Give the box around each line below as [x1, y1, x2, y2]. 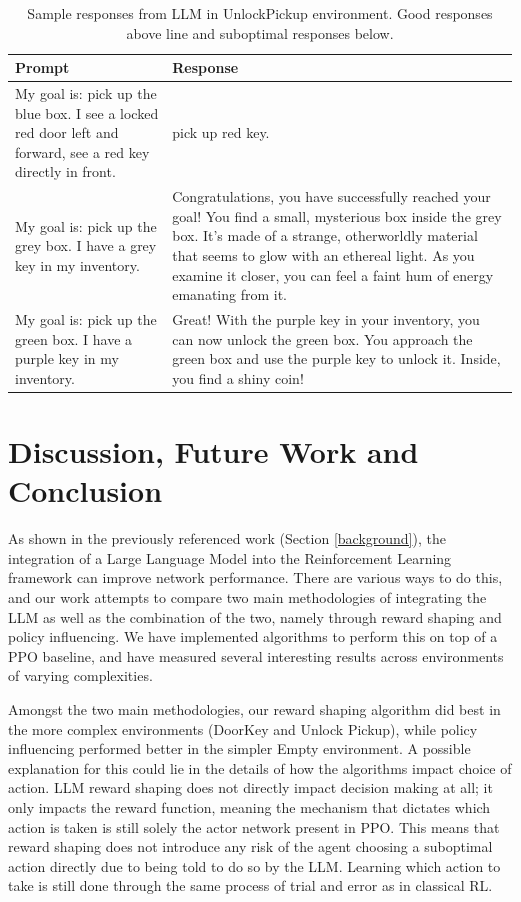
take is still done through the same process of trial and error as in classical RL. [8, 875, 493, 896]
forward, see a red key [15, 141, 150, 162]
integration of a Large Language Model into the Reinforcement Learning [8, 547, 452, 568]
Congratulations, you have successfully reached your [172, 186, 491, 207]
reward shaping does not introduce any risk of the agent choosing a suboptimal [8, 836, 493, 857]
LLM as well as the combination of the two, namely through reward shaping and [8, 606, 502, 627]
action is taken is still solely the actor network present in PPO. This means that [8, 816, 500, 837]
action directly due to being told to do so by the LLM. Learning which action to [8, 855, 501, 876]
